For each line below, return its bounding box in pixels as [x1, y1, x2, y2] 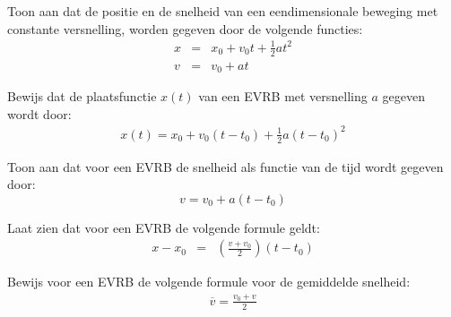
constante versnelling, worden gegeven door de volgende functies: [7, 19, 363, 38]
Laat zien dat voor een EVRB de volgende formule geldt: [7, 218, 320, 236]
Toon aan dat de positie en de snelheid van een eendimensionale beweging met [7, 2, 438, 20]
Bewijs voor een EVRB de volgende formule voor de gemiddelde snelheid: [7, 272, 411, 291]
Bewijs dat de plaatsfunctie [7, 87, 157, 106]
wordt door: [7, 104, 72, 123]
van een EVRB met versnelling [198, 87, 368, 106]
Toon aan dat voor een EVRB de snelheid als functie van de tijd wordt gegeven [7, 157, 444, 176]
